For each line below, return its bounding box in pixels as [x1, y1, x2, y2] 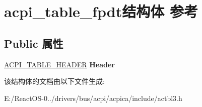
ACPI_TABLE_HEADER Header [4, 59, 115, 69]
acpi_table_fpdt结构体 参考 [4, 1, 198, 22]
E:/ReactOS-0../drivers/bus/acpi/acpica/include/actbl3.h [4, 92, 182, 103]
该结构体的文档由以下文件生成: [4, 76, 105, 86]
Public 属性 [4, 35, 63, 51]
